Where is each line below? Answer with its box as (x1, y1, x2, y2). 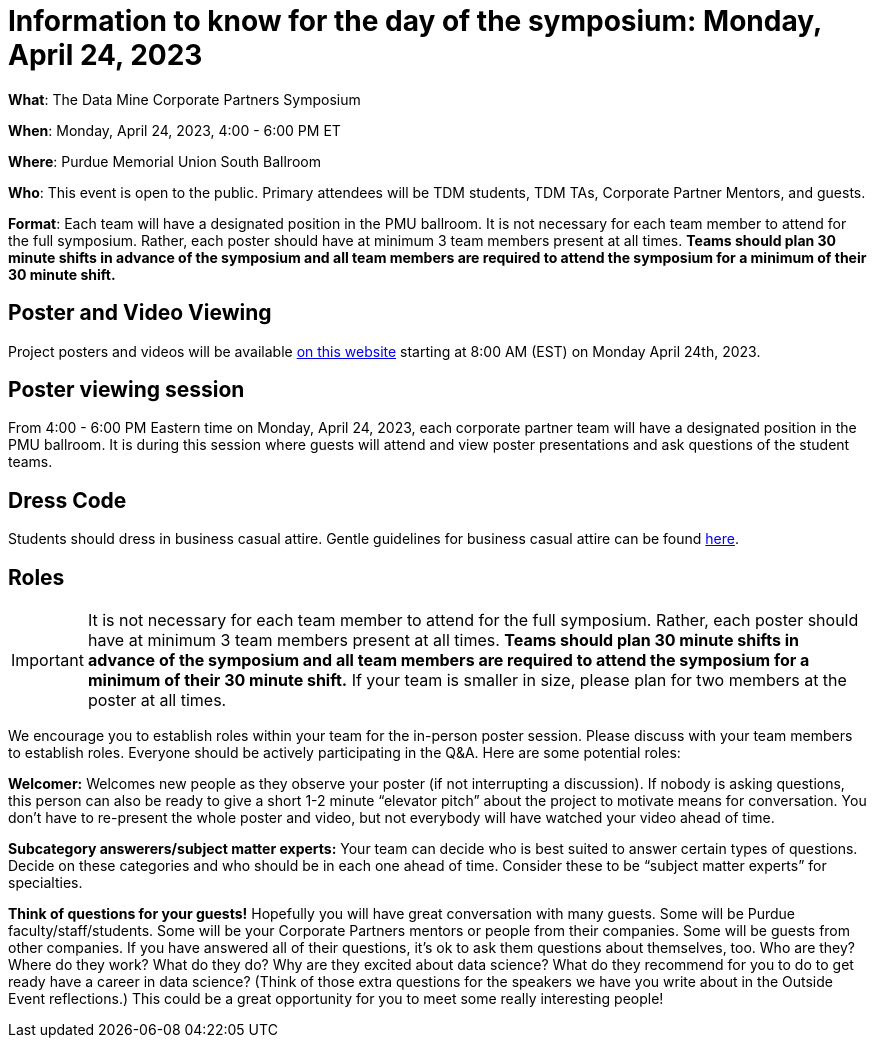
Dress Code (8, 487, 127, 513)
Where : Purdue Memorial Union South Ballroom (8, 152, 321, 170)
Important (11, 650, 84, 671)
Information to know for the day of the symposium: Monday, (8, 4, 822, 38)
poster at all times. (87, 690, 227, 711)
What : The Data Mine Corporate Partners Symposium (8, 90, 361, 108)
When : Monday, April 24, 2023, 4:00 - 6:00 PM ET (8, 121, 341, 139)
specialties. (8, 874, 83, 892)
